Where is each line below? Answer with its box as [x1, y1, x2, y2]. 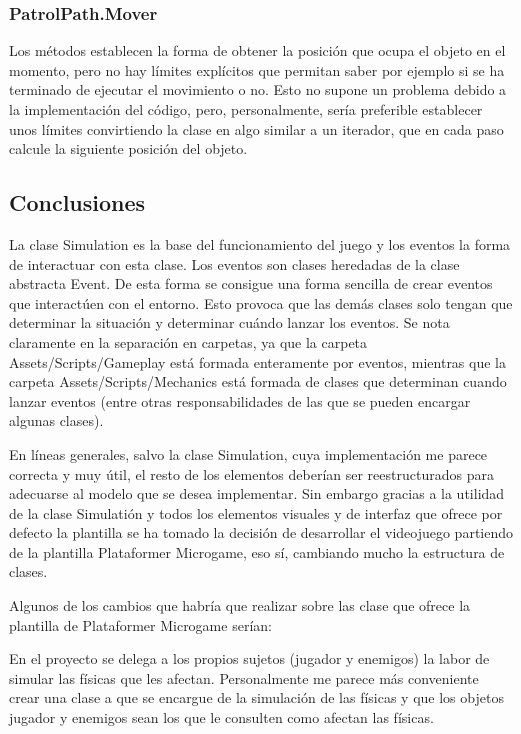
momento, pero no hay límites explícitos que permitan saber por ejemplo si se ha [9, 59, 505, 80]
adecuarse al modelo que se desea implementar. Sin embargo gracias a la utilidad [9, 483, 505, 504]
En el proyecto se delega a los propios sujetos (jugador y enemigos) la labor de [9, 648, 490, 669]
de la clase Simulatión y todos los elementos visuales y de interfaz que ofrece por [9, 502, 503, 523]
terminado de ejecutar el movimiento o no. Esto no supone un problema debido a [9, 79, 507, 100]
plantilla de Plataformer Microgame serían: [9, 614, 272, 635]
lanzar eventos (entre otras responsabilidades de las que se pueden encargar [9, 390, 471, 411]
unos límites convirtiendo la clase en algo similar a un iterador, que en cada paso [9, 118, 504, 139]
